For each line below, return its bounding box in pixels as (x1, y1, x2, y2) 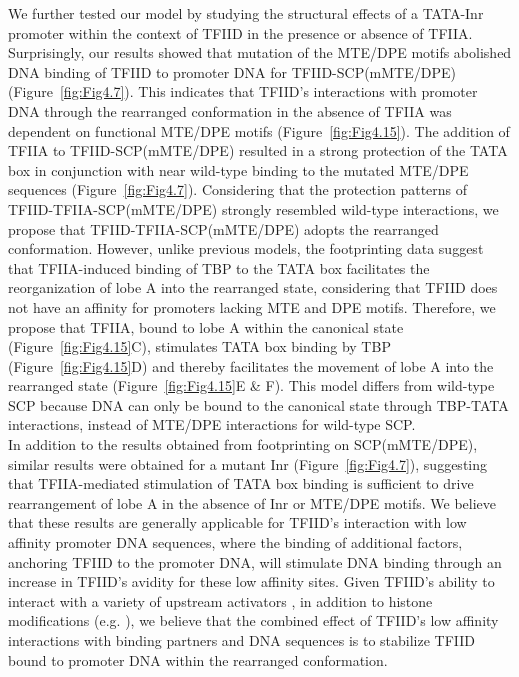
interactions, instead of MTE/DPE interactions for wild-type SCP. (8, 414, 416, 435)
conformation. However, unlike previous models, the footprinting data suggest (8, 238, 484, 259)
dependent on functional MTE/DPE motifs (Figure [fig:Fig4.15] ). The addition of (8, 120, 510, 141)
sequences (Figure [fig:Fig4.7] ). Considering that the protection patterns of (8, 179, 468, 200)
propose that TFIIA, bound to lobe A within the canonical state (8, 316, 404, 337)
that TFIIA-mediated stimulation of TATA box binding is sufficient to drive (8, 473, 474, 494)
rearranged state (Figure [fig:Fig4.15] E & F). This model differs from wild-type (8, 375, 495, 396)
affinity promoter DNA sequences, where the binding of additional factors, (8, 532, 463, 553)
